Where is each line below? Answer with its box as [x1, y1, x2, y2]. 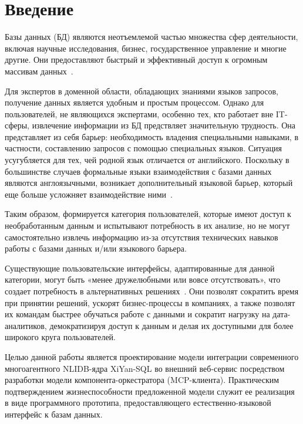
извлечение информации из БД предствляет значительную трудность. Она [32, 119, 296, 131]
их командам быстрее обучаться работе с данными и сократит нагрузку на [5, 308, 270, 320]
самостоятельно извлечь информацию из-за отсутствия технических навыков [5, 230, 278, 243]
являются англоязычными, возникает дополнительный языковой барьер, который [5, 177, 293, 189]
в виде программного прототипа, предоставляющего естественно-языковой [5, 396, 271, 409]
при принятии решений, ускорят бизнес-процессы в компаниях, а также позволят [5, 296, 295, 308]
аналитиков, [5, 319, 47, 331]
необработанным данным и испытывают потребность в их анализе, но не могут [5, 219, 290, 232]
